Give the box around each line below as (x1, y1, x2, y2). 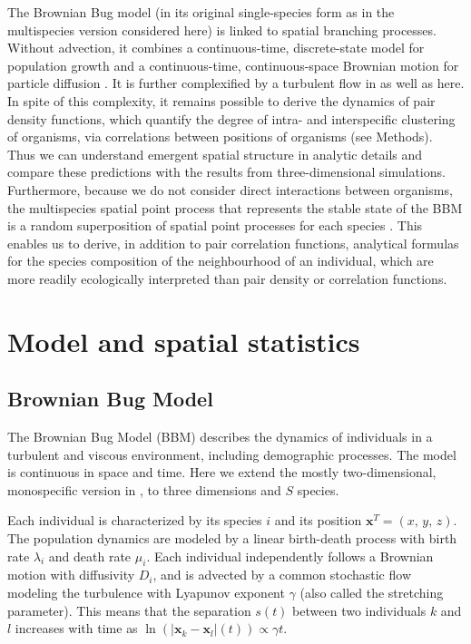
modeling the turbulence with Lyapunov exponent (7, 583, 285, 602)
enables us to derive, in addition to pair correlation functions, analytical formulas (7, 233, 459, 252)
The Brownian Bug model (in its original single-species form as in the (7, 3, 395, 21)
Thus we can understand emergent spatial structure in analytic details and (7, 144, 423, 163)
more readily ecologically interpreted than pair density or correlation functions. (7, 268, 447, 288)
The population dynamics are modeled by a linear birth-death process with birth (7, 529, 457, 548)
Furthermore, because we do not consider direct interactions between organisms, (7, 180, 453, 199)
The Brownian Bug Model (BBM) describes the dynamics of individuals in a (7, 427, 433, 446)
